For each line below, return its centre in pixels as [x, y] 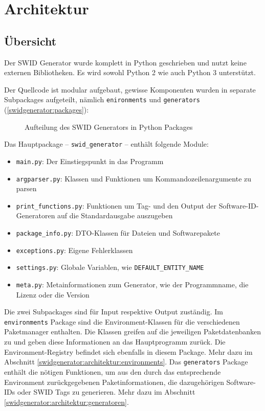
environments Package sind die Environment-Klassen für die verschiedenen [122, 321]
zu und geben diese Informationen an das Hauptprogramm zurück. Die [115, 342]
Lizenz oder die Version [53, 294]
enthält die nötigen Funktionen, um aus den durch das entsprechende [113, 371]
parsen [26, 188]
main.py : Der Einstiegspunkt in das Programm [90, 161]
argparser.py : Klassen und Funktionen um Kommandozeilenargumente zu [134, 178]
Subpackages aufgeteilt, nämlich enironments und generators [102, 99]
